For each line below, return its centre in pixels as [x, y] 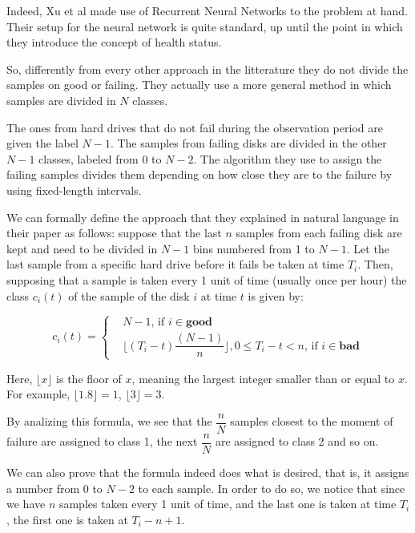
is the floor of [89, 378]
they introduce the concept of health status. [114, 42]
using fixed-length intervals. [74, 190]
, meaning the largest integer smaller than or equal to [263, 378]
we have [26, 504]
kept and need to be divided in [82, 248]
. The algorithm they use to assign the [288, 158]
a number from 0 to [54, 488]
